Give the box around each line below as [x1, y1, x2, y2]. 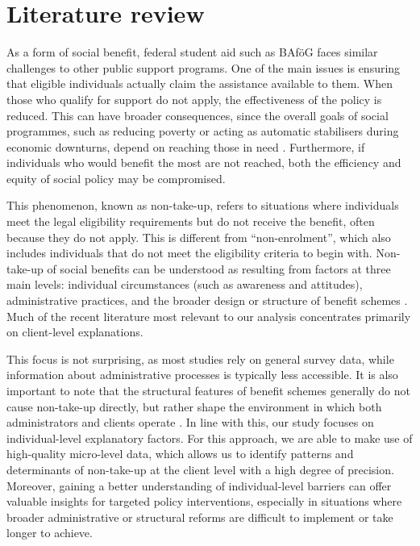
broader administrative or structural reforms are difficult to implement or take [6, 508, 393, 525]
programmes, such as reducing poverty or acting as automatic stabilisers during [6, 123, 399, 140]
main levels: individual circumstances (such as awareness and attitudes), [6, 276, 363, 293]
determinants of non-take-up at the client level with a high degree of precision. [6, 461, 394, 477]
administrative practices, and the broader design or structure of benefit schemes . [6, 292, 408, 309]
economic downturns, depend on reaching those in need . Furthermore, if [6, 138, 365, 155]
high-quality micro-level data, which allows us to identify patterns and [6, 445, 354, 462]
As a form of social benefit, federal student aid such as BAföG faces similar [6, 44, 378, 60]
